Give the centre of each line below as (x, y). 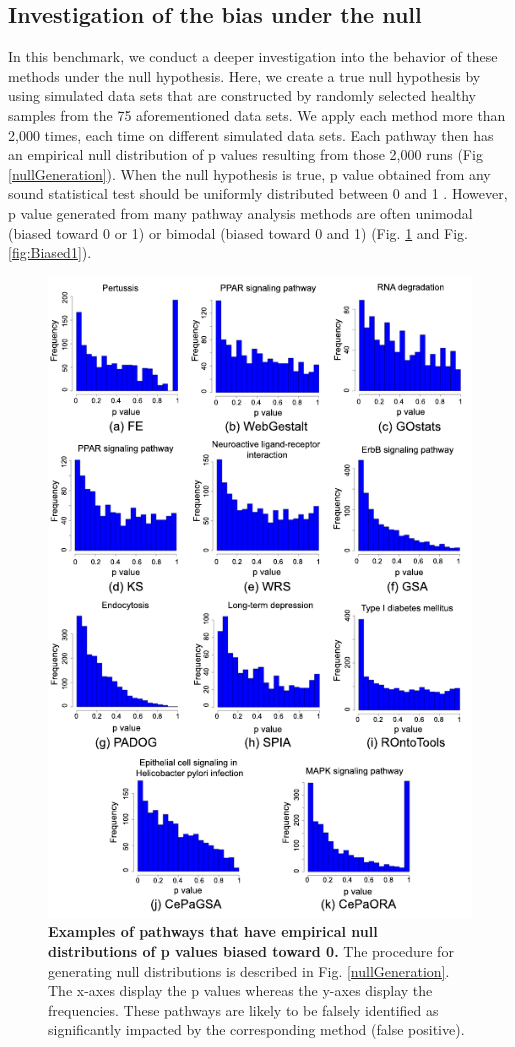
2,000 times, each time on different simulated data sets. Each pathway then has (251, 134)
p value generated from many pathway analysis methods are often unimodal (240, 212)
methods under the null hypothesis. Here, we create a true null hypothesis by (244, 75)
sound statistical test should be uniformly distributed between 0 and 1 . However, (258, 193)
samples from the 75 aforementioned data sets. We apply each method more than (257, 114)
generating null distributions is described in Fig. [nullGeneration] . (249, 970)
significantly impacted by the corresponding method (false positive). (256, 1029)
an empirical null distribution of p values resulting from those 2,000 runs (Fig (245, 154)
